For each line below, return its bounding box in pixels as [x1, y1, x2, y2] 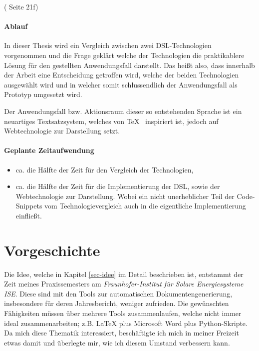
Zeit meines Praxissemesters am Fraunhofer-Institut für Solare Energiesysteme [4, 278, 244, 289]
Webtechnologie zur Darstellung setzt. [4, 125, 120, 136]
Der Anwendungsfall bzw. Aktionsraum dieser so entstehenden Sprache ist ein [4, 105, 242, 116]
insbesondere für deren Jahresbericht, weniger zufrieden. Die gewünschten [4, 298, 229, 308]
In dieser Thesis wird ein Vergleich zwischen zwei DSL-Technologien [4, 40, 212, 50]
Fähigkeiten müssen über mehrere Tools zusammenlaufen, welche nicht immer [4, 308, 242, 318]
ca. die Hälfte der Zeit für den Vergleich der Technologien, [15, 164, 194, 174]
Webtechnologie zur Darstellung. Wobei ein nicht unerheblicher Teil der [15, 190, 235, 201]
